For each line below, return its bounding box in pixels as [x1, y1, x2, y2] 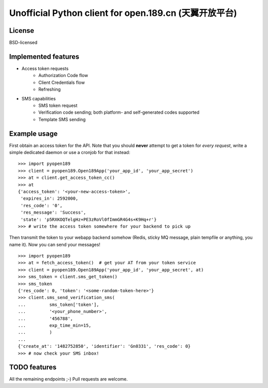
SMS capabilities [21, 95, 56, 101]
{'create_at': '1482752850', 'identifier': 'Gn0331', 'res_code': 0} [18, 343, 191, 349]
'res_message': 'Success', [20, 210, 86, 216]
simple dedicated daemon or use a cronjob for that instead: [9, 150, 131, 155]
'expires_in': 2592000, [20, 196, 78, 201]
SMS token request [38, 102, 78, 108]
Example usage [9, 129, 58, 138]
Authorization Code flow [38, 73, 88, 78]
